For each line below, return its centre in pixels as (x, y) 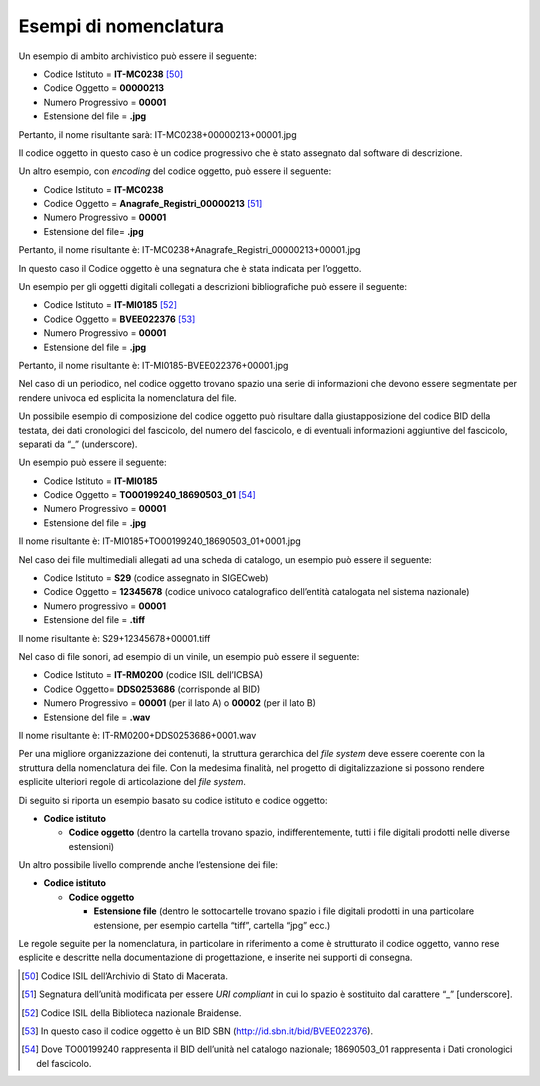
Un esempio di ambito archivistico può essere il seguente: (137, 56)
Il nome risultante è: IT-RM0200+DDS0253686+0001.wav (137, 735)
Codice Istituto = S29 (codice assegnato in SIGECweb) (156, 578)
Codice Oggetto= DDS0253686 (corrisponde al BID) (152, 689)
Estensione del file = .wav (97, 717)
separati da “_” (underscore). (78, 444)
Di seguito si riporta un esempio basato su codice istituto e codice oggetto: (173, 800)
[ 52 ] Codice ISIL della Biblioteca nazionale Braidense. (131, 1012)
